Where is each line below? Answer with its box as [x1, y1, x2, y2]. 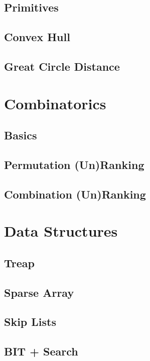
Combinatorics [4, 93, 106, 113]
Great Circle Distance [4, 58, 120, 74]
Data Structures [4, 221, 118, 241]
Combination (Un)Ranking [4, 186, 146, 202]
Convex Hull [4, 29, 70, 45]
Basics [4, 127, 37, 143]
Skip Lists [4, 314, 57, 329]
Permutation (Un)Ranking [4, 156, 144, 172]
